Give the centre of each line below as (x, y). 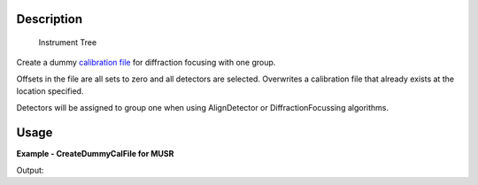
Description (50, 19)
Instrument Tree (68, 42)
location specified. (50, 91)
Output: (30, 170)
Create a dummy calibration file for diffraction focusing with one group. (146, 63)
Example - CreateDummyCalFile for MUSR (95, 154)
